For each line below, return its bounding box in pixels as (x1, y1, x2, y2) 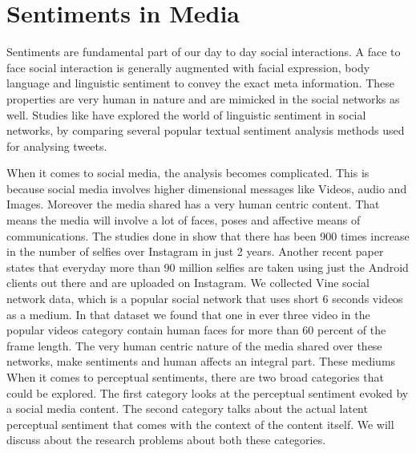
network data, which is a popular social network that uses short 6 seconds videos (6, 290, 403, 307)
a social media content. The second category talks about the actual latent (6, 400, 368, 417)
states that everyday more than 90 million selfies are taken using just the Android (6, 258, 409, 275)
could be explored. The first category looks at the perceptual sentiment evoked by (6, 384, 409, 401)
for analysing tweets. (6, 137, 107, 154)
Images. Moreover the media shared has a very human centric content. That (6, 196, 380, 212)
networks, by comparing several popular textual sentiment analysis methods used (6, 122, 405, 139)
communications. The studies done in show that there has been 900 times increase (6, 227, 410, 244)
